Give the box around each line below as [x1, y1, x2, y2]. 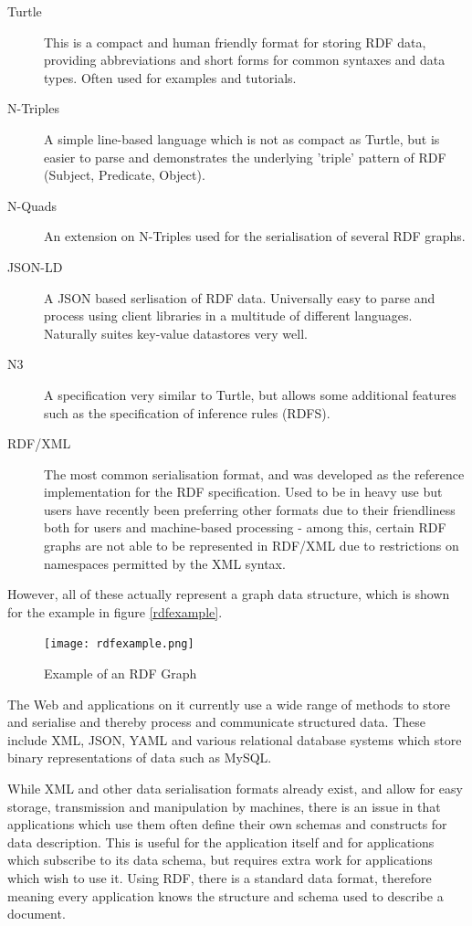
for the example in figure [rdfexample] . [7, 602, 223, 621]
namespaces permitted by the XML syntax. [44, 553, 286, 573]
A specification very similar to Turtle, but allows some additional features [44, 384, 456, 404]
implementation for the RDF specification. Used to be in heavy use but [44, 482, 443, 501]
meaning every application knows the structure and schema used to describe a [7, 886, 444, 905]
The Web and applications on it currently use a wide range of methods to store [7, 694, 451, 713]
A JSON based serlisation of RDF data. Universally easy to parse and [44, 288, 435, 307]
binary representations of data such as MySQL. [7, 748, 272, 767]
